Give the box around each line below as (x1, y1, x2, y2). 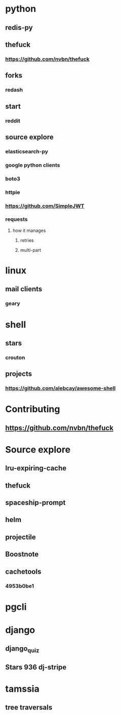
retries (20, 237, 34, 243)
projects (5, 370, 32, 378)
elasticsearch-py (5, 148, 49, 155)
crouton (5, 354, 25, 361)
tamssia (5, 683, 39, 695)
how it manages (12, 227, 46, 233)
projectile (5, 533, 36, 541)
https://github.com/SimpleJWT (5, 202, 85, 209)
